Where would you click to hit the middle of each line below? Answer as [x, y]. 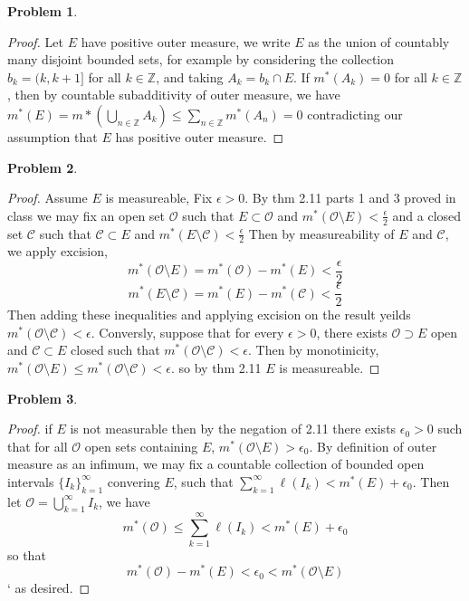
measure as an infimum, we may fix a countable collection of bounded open [216, 464]
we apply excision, [57, 251]
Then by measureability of [321, 233]
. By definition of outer [373, 446]
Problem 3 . [43, 398]
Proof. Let [35, 41]
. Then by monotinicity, [314, 350]
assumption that [53, 136]
